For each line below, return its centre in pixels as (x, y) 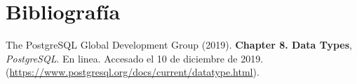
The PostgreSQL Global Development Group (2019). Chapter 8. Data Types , (179, 45)
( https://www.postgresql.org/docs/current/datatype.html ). (133, 72)
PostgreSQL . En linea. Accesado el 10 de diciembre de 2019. (135, 58)
